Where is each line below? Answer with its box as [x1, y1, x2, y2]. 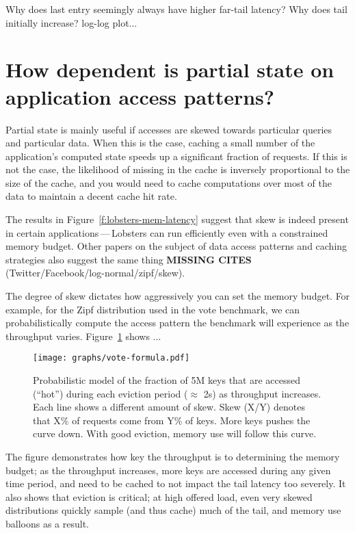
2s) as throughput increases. [203, 386, 321, 400]
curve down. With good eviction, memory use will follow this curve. [33, 426, 317, 441]
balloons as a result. [5, 517, 89, 530]
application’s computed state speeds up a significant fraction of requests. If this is [5, 148, 347, 163]
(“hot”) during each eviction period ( [33, 386, 188, 400]
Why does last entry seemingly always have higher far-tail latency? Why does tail [5, 2, 347, 16]
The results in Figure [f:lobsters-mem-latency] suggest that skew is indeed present [5, 212, 349, 226]
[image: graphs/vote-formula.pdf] [33, 353, 190, 363]
